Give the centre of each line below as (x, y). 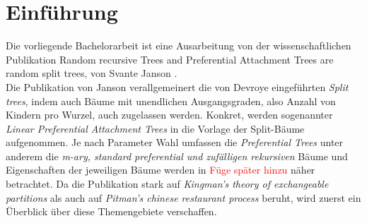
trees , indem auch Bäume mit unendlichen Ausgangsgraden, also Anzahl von (171, 101)
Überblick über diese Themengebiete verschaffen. (111, 211)
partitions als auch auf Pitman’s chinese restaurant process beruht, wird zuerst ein (183, 197)
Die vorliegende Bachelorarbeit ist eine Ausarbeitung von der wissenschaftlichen (179, 46)
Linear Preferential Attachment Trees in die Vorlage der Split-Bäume (155, 128)
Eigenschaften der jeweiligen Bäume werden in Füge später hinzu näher (161, 170)
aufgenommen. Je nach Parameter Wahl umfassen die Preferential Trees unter (175, 142)
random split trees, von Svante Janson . (92, 73)
